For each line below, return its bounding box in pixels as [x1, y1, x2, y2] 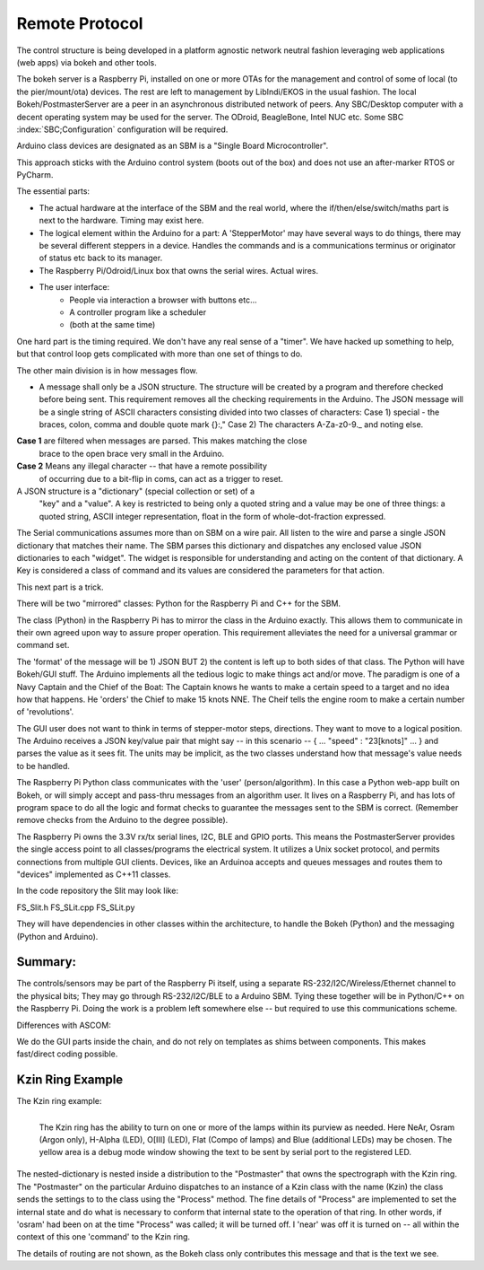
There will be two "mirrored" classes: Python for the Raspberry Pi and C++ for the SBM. [16, 598, 341, 609]
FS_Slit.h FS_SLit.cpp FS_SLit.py [16, 902, 135, 913]
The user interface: [39, 282, 110, 293]
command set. [16, 640, 70, 651]
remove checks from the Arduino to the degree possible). [16, 815, 229, 826]
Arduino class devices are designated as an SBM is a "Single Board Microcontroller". [16, 140, 329, 152]
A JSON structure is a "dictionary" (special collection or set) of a [16, 486, 255, 497]
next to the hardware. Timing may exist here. [39, 215, 204, 226]
